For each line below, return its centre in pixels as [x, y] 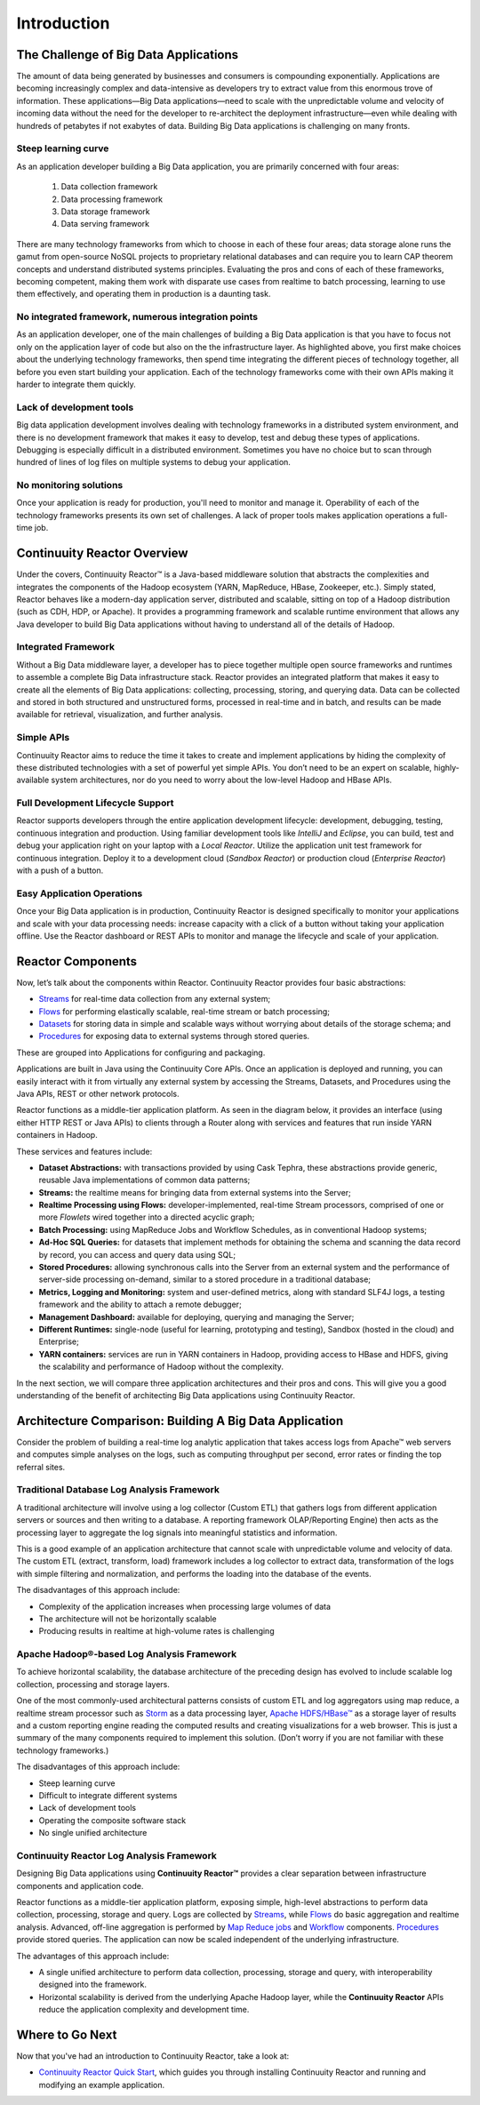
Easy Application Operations [80, 893]
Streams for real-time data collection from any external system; [155, 999]
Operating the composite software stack [112, 1820]
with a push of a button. [60, 870]
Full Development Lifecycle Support [95, 803]
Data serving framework [105, 224]
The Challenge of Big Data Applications [128, 55]
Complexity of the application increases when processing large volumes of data [185, 1606]
